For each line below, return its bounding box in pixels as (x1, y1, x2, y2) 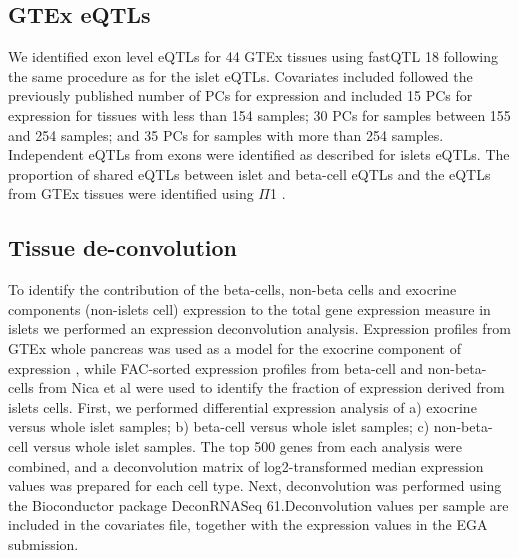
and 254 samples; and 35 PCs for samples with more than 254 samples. (8, 124, 444, 145)
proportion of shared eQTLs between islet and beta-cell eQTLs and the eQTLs (8, 163, 491, 184)
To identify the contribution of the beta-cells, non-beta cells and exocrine (8, 279, 457, 300)
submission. (8, 533, 79, 554)
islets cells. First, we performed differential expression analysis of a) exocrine (8, 396, 477, 417)
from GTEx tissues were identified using (8, 183, 254, 204)
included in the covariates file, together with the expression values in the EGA (8, 514, 488, 535)
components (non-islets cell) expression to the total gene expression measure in (8, 298, 491, 319)
